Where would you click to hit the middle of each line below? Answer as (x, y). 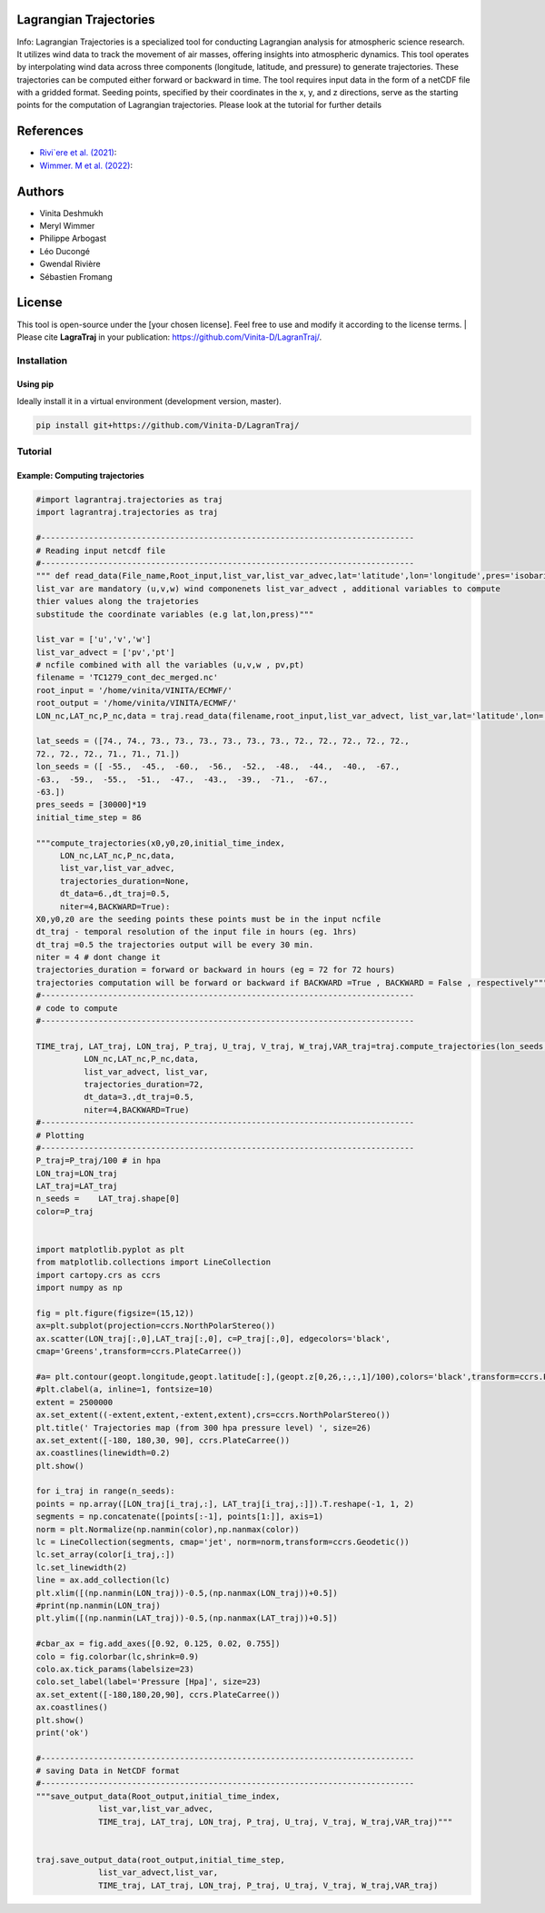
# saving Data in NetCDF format (108, 1771)
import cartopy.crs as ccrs (98, 1275)
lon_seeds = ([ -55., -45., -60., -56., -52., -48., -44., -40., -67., (218, 767)
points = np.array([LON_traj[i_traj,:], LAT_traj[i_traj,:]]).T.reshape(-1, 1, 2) (225, 1504)
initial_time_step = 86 (89, 817)
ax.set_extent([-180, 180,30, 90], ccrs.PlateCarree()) (163, 1440)
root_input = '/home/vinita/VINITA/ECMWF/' (134, 690)
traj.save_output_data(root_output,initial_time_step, (160, 1859)
